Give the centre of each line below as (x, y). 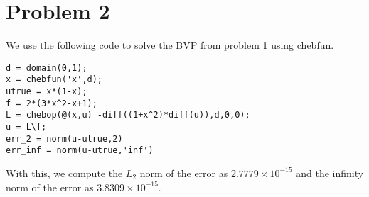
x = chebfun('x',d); (54, 80)
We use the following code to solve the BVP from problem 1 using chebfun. (170, 45)
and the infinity (330, 173)
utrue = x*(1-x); (47, 92)
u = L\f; (26, 127)
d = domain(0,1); (47, 68)
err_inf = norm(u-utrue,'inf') (80, 151)
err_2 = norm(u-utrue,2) (64, 139)
